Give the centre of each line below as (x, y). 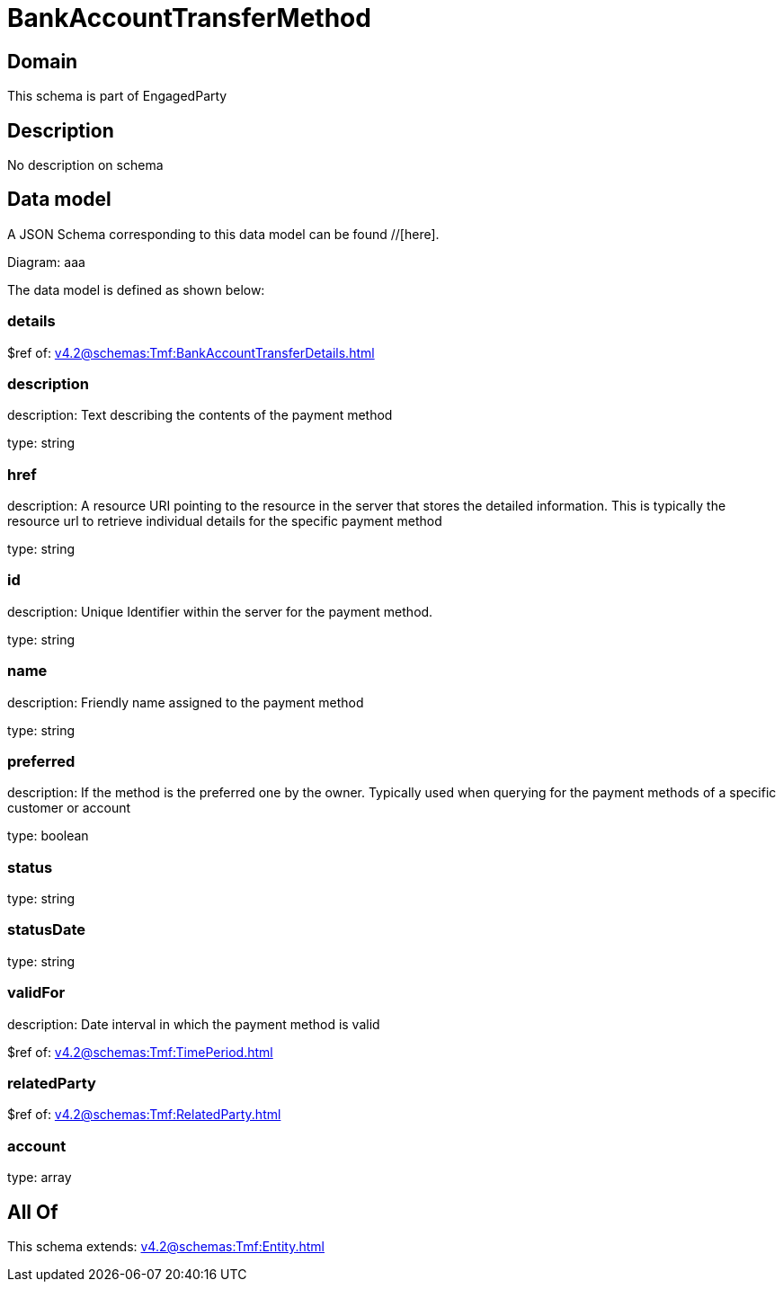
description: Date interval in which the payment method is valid (194, 1024)
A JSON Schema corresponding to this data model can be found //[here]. (223, 234)
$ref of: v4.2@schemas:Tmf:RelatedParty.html (144, 1115)
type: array (40, 1178)
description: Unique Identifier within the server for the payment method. (220, 611)
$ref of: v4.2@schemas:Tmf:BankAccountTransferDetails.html (191, 352)
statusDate (46, 930)
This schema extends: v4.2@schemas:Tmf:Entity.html (166, 1246)
